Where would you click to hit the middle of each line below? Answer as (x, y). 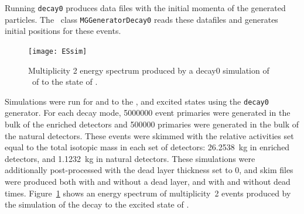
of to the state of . (65, 82)
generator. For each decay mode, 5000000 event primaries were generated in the (148, 113)
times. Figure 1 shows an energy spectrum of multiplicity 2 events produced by (148, 193)
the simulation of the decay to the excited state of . (97, 204)
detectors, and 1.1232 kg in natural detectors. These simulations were (130, 158)
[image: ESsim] (58, 51)
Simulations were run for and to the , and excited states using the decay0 (137, 101)
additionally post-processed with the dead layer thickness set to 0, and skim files (149, 170)
